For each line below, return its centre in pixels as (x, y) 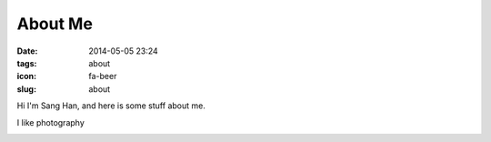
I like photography (51, 122)
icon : (27, 76)
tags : (27, 63)
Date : (27, 51)
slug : (26, 89)
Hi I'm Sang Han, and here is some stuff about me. (111, 106)
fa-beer (103, 76)
